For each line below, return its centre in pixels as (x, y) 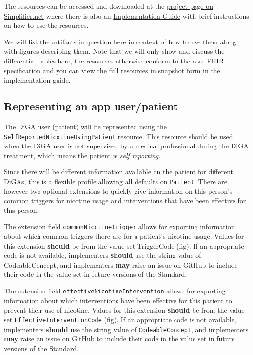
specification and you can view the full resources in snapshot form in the (112, 70)
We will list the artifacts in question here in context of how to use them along (120, 41)
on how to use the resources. (46, 25)
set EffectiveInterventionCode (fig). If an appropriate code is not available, (120, 319)
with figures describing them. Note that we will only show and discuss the (114, 51)
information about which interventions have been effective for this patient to (118, 300)
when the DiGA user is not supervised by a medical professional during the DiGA (126, 146)
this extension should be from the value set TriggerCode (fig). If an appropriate (124, 245)
